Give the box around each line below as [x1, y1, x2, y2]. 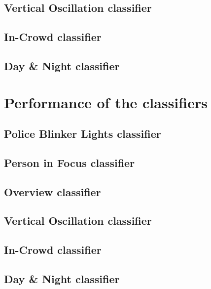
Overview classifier [4, 184, 101, 199]
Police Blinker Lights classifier [4, 126, 161, 141]
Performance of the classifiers [4, 92, 208, 112]
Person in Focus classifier [4, 155, 135, 170]
